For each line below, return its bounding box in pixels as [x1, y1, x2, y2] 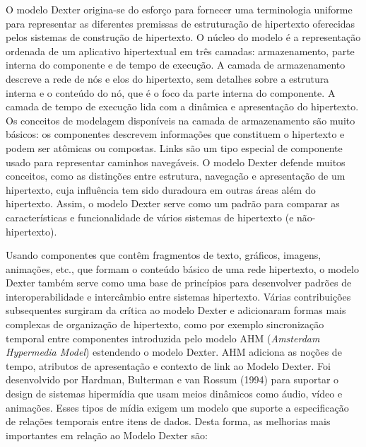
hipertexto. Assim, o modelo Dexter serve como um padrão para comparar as [6, 196, 340, 211]
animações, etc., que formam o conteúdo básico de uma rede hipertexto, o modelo [6, 261, 359, 276]
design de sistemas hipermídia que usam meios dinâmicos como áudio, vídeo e [6, 386, 343, 401]
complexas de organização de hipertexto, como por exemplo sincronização [6, 317, 324, 332]
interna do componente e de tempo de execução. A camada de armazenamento [6, 57, 346, 72]
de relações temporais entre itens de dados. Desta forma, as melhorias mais [6, 414, 331, 429]
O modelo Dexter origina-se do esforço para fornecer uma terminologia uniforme [6, 2, 353, 16]
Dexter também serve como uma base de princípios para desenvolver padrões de [6, 275, 352, 290]
